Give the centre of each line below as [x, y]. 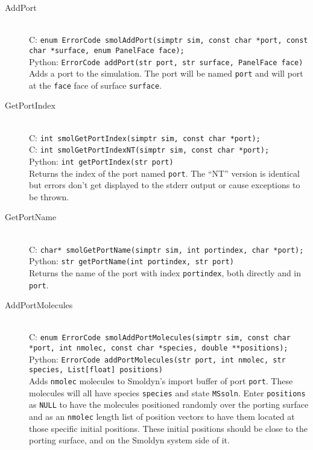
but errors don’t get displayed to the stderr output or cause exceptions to [165, 185]
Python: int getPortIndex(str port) [101, 161]
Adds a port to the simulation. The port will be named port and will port [166, 73]
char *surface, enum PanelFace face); [107, 50]
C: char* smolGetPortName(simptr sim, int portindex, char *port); [166, 249]
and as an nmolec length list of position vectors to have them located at [162, 417]
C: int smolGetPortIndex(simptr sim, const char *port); [145, 137]
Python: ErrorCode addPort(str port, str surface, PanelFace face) [166, 61]
